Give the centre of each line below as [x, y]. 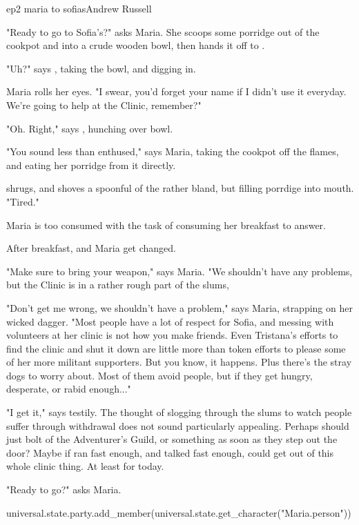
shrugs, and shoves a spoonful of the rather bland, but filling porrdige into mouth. [180, 188]
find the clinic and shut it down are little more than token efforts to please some [176, 348]
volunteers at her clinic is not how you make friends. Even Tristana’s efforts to [172, 335]
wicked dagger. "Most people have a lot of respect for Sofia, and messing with [170, 321]
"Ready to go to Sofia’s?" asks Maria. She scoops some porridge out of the [163, 31]
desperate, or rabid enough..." [69, 389]
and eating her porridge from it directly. [91, 165]
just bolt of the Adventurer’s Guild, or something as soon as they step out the [172, 439]
